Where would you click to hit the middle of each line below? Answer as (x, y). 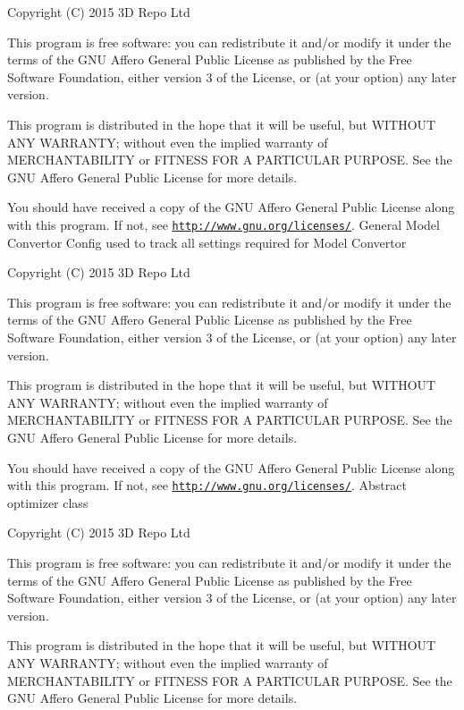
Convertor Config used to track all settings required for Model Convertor (207, 242)
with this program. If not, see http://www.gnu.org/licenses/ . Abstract (207, 485)
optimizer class (48, 502)
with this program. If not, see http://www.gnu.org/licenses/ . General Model (224, 224)
